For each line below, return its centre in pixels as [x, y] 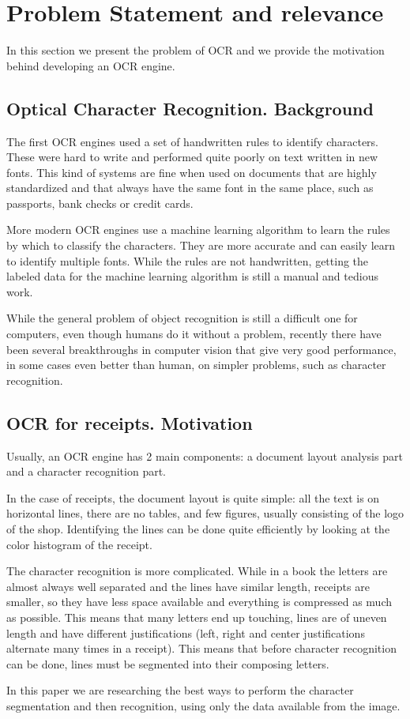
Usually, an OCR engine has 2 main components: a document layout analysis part [205, 455]
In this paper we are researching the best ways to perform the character [180, 690]
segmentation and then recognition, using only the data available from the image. [203, 705]
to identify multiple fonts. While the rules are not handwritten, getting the [188, 260]
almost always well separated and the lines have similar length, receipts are [188, 586]
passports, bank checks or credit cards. [100, 203]
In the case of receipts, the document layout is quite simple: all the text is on [193, 497]
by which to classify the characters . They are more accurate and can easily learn [201, 245]
